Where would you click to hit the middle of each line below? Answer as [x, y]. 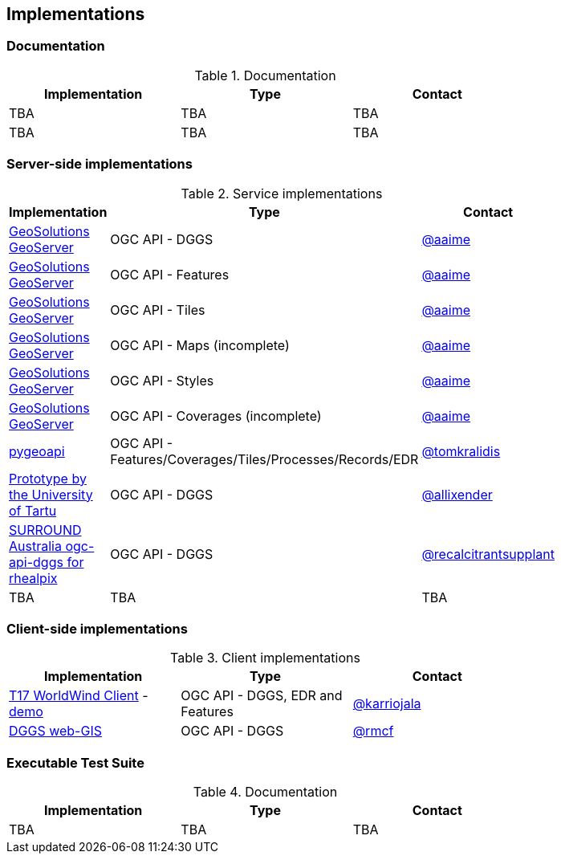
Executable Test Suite [75, 762]
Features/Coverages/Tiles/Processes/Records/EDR [264, 459]
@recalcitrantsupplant [488, 554]
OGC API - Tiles [158, 310]
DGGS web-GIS [55, 731]
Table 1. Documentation [265, 75]
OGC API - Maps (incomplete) [200, 345]
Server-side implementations [100, 164]
